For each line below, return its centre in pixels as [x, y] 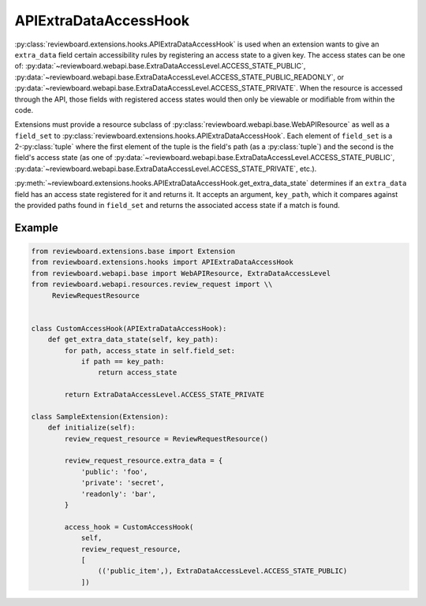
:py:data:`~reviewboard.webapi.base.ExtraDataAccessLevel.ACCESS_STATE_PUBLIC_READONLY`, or [179, 77]
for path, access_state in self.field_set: [150, 350]
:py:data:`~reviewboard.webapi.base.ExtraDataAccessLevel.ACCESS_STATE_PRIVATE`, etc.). [166, 169]
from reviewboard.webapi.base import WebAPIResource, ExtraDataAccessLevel [181, 273]
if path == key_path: [123, 361]
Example [36, 227]
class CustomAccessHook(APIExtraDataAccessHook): [129, 328]
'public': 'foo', [114, 472]
